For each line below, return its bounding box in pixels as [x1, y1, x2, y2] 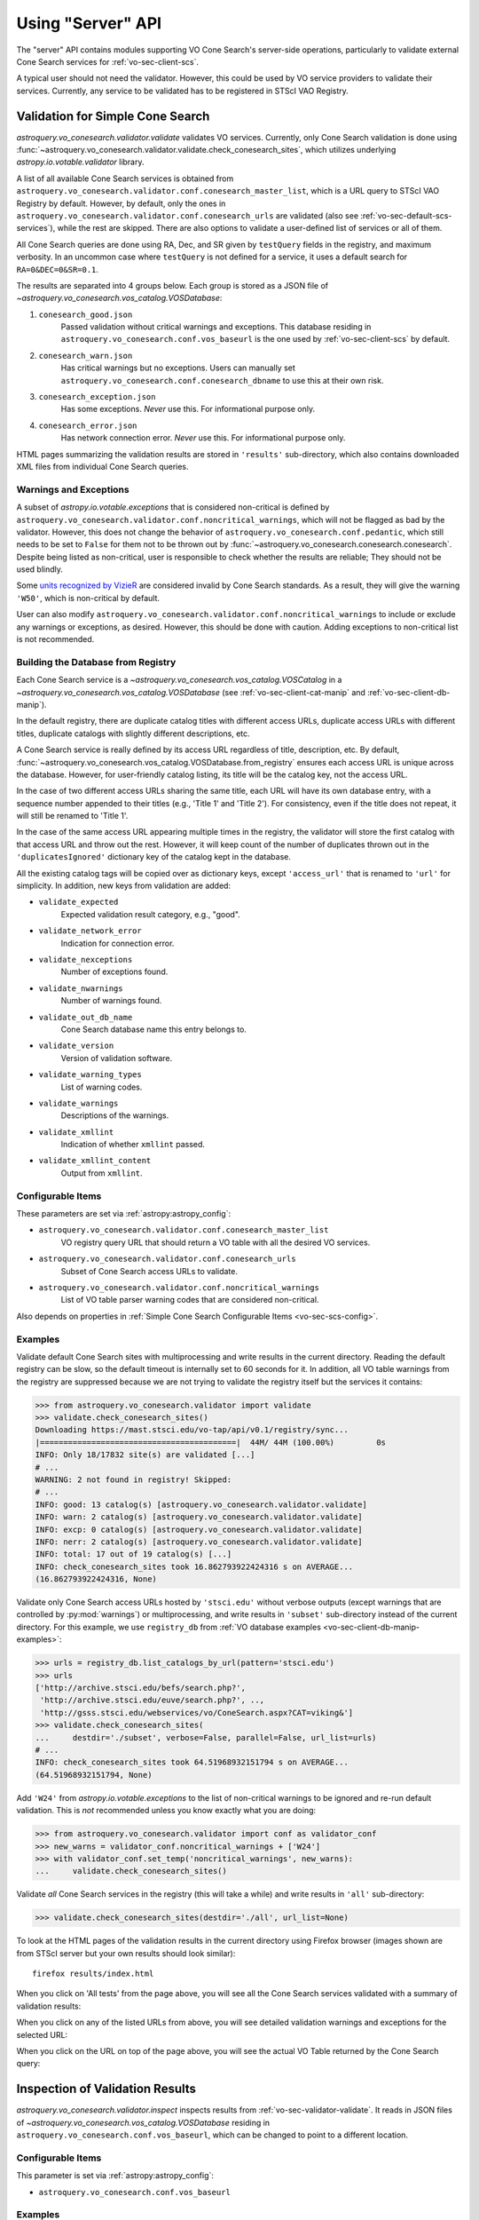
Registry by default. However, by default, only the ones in [16, 198, 226, 209]
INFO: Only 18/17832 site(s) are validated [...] [35, 1450, 255, 1460]
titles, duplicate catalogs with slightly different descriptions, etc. [16, 728, 250, 739]
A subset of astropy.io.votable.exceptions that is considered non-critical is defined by [16, 502, 330, 512]
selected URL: [16, 2029, 68, 2040]
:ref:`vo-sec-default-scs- [360, 210, 452, 221]
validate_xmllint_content [38, 1155, 152, 1166]
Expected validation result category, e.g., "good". [60, 908, 241, 919]
